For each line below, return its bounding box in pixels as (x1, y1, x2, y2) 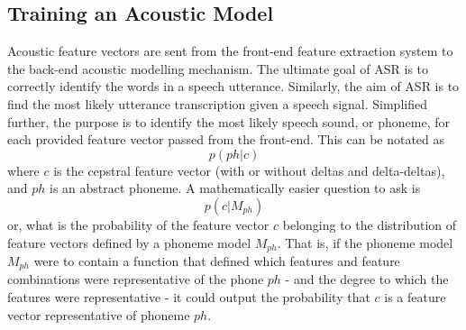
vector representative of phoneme (7, 305, 190, 324)
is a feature (384, 288, 446, 307)
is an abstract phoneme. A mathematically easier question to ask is (50, 179, 421, 197)
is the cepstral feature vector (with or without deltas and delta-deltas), (53, 160, 445, 179)
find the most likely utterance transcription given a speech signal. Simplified (7, 94, 427, 113)
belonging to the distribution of (282, 215, 457, 234)
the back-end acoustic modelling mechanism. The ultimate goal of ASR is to (7, 59, 429, 78)
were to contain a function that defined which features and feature (33, 252, 400, 270)
